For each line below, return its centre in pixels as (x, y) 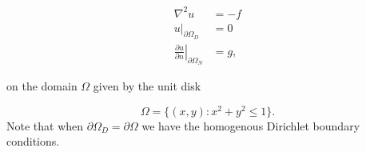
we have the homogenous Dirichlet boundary (251, 125)
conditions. (33, 141)
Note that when (45, 125)
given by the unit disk (147, 86)
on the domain (42, 86)
